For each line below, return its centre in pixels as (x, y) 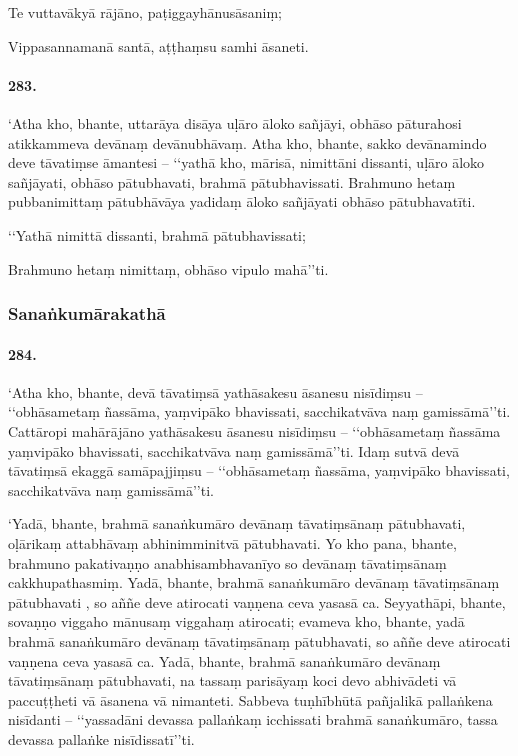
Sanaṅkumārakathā (87, 313)
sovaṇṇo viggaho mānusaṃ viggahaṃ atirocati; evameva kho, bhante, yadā (236, 621)
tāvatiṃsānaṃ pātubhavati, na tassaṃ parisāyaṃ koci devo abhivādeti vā (232, 680)
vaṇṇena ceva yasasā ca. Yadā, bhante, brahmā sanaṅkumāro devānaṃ (224, 660)
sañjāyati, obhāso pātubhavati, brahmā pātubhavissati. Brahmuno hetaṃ (232, 181)
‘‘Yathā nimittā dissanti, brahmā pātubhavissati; (157, 234)
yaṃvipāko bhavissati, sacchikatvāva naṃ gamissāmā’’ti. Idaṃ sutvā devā (234, 450)
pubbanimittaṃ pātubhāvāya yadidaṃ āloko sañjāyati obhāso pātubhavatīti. (242, 201)
